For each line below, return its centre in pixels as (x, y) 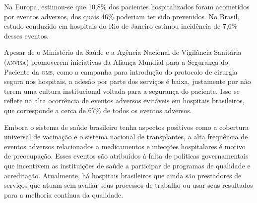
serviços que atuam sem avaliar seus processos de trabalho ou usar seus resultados (128, 185)
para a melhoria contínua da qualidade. (64, 194)
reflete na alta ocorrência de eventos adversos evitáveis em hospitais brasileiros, (124, 101)
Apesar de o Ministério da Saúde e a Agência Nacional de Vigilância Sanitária (123, 52)
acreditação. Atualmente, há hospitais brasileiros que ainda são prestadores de (123, 175)
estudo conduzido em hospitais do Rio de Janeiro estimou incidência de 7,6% (121, 26)
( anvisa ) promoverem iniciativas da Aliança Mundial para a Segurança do (116, 61)
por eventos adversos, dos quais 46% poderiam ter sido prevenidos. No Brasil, (122, 16)
